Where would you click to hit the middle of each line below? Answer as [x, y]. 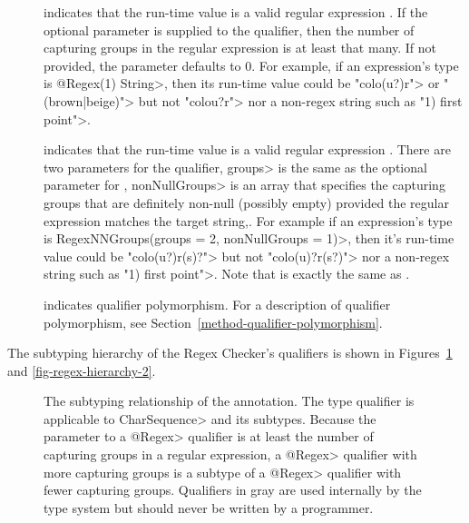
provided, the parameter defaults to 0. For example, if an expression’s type [251, 65]
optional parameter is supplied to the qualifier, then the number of [229, 30]
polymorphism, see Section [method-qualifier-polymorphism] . [213, 322]
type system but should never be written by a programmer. [209, 507]
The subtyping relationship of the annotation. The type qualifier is [229, 401]
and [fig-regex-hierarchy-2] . [82, 370]
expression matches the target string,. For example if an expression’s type [248, 220]
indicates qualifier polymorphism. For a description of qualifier [217, 304]
